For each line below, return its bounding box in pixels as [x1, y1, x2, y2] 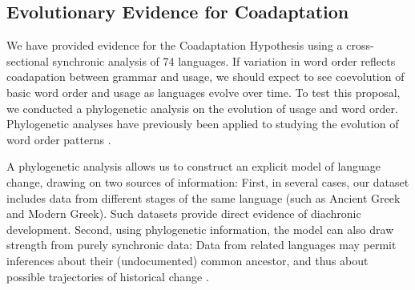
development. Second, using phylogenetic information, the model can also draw [6, 220, 394, 237]
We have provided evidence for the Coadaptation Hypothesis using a [6, 37, 343, 54]
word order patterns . [6, 131, 111, 147]
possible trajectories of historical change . [6, 268, 209, 284]
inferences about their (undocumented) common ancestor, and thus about [6, 252, 369, 268]
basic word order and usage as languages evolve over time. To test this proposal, [6, 83, 401, 100]
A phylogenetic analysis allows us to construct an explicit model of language [6, 158, 381, 175]
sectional [6, 52, 49, 69]
